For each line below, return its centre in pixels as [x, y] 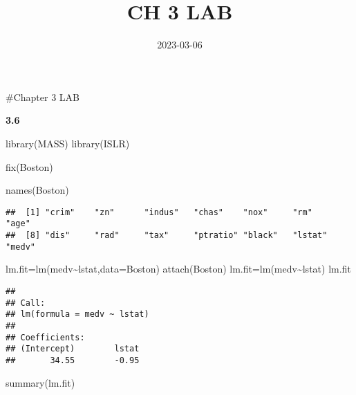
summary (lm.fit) [40, 382]
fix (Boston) [29, 166]
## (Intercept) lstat [73, 349]
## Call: [26, 303]
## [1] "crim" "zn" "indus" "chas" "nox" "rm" [159, 212]
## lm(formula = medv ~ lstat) [77, 314]
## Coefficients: [45, 337]
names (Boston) [37, 190]
